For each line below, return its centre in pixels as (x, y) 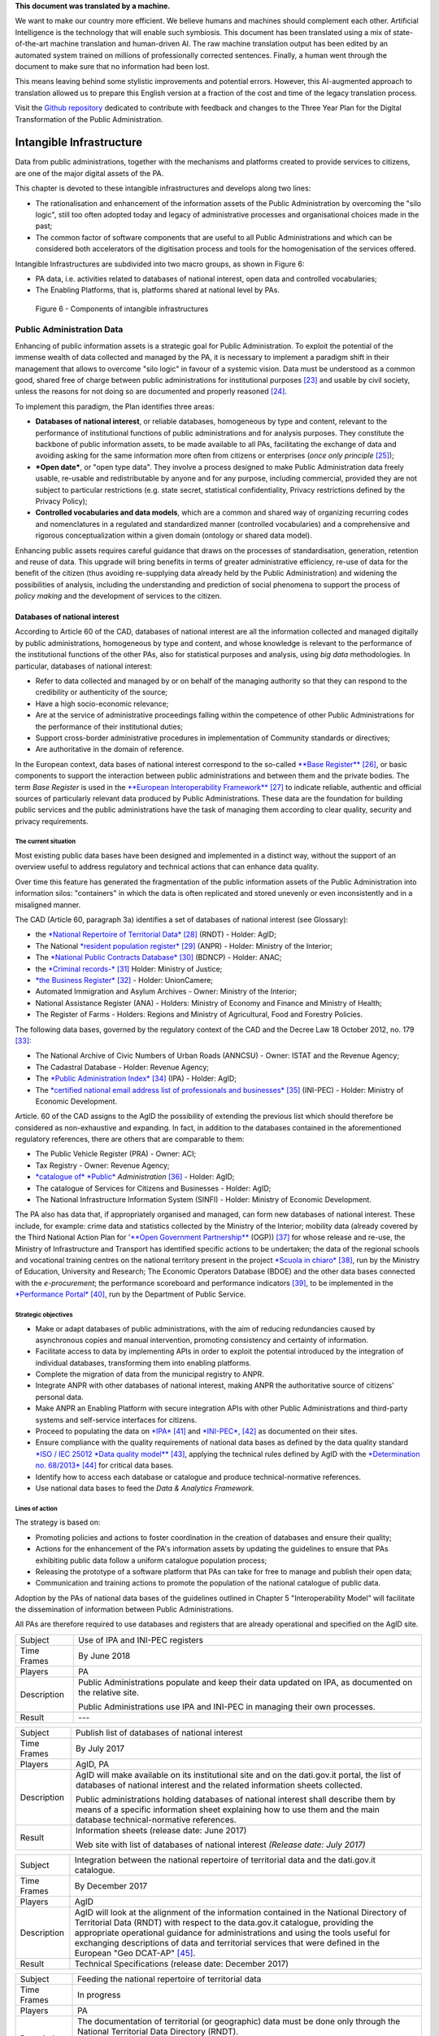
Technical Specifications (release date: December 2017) (181, 1964)
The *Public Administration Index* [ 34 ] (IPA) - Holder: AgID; (136, 1078)
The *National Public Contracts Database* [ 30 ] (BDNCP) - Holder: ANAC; (159, 958)
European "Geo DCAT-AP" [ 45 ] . (135, 1953)
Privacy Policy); (61, 501)
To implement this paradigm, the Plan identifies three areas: (115, 406)
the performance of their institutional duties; (109, 726)
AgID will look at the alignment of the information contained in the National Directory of (241, 1912)
